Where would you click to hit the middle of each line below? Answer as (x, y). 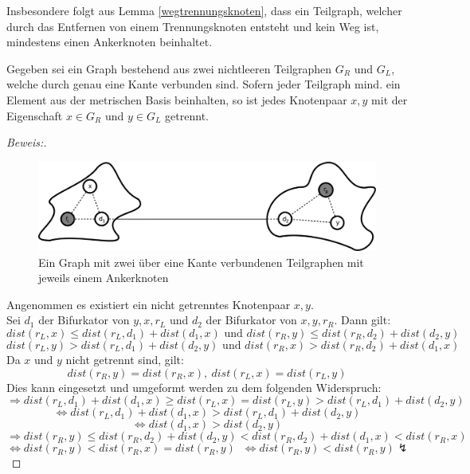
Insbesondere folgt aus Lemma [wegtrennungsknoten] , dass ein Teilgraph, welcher (204, 10)
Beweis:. (27, 142)
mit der (390, 99)
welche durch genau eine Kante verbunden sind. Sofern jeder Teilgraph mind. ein (204, 84)
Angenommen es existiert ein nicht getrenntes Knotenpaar (149, 304)
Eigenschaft (35, 115)
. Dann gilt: (362, 320)
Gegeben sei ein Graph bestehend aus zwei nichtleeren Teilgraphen (169, 68)
